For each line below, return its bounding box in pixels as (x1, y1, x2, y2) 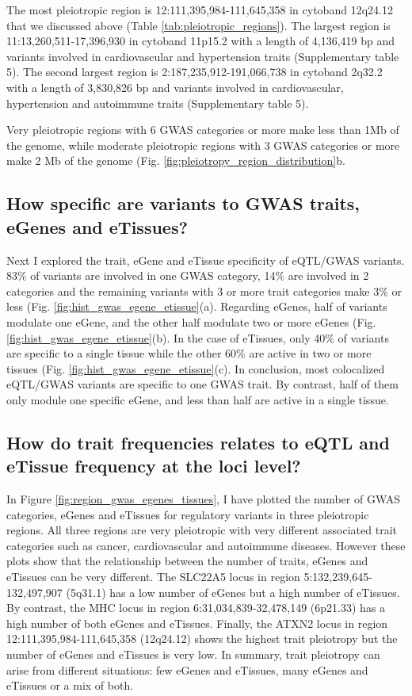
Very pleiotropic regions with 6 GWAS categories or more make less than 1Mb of (6, 121, 399, 138)
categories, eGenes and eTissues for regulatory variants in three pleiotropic (6, 506, 369, 522)
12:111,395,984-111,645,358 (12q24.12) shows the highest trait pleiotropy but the (6, 630, 398, 647)
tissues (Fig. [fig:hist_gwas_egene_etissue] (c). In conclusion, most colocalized (6, 360, 385, 377)
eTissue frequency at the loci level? (6, 453, 301, 478)
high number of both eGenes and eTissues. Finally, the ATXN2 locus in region (6, 614, 388, 631)
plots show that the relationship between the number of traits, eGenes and (6, 553, 368, 569)
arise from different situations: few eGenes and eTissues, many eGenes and (6, 661, 368, 678)
